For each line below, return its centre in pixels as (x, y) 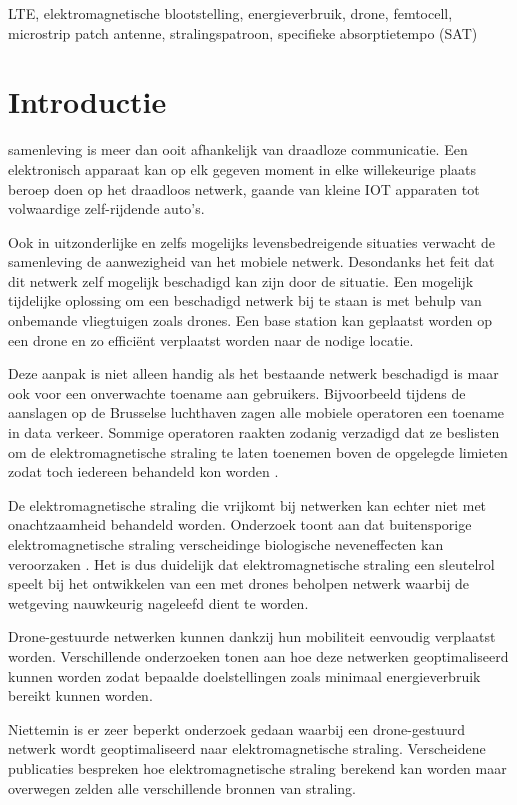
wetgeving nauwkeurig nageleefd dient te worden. (158, 602)
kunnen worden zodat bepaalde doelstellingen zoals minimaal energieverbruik (244, 675)
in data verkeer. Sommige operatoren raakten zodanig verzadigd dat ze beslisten (254, 432)
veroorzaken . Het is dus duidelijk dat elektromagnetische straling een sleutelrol (251, 563)
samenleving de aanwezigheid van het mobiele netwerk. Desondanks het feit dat (251, 261)
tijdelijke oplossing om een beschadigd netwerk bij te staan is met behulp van (245, 300)
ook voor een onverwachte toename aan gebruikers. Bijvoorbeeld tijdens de (237, 392)
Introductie (87, 101)
